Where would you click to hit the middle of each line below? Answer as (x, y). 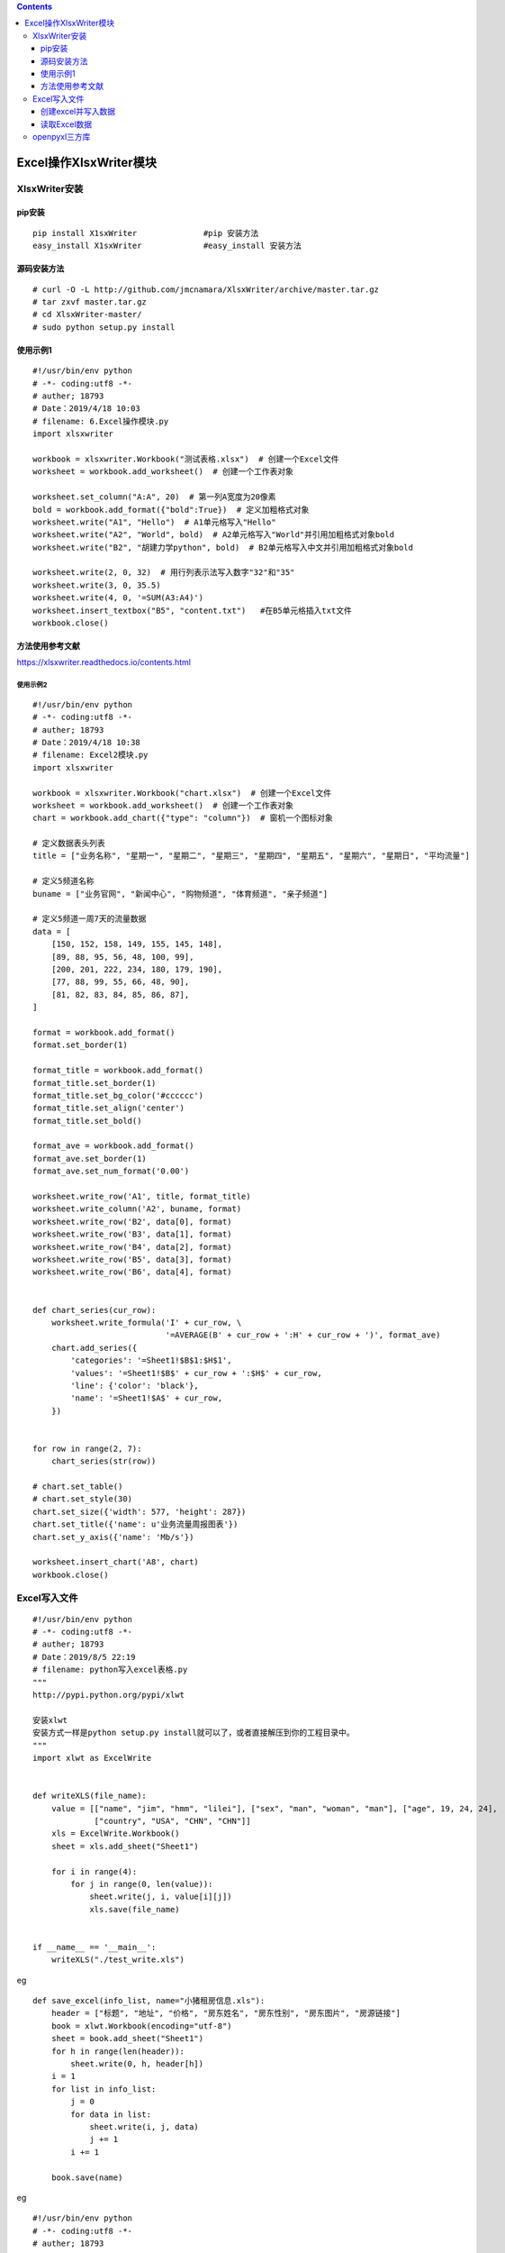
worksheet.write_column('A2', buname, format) (137, 1209)
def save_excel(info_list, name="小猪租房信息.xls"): (149, 2001)
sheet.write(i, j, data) (144, 2126)
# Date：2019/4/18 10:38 (87, 742)
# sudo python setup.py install (104, 327)
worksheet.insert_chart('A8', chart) (116, 1562)
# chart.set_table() (78, 1487)
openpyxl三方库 (62, 136)
